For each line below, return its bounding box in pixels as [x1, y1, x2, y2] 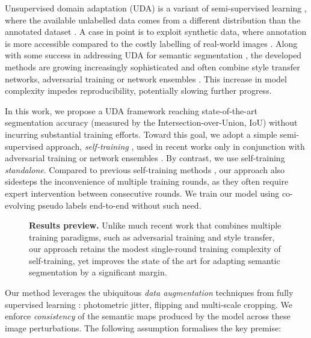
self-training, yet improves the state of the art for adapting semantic [29, 254, 280, 266]
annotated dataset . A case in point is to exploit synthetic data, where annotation [5, 25, 307, 38]
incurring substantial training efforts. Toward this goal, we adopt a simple [5, 128, 277, 140]
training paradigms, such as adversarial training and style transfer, [29, 230, 275, 243]
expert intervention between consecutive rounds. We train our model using [5, 186, 280, 199]
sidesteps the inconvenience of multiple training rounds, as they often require [5, 175, 289, 188]
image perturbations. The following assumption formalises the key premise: [5, 321, 282, 334]
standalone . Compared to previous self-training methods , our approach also [5, 163, 285, 176]
